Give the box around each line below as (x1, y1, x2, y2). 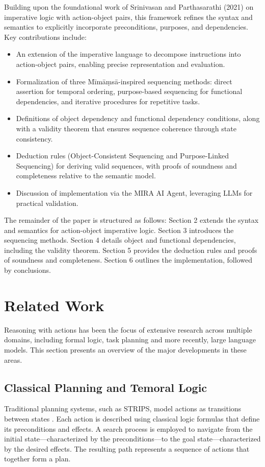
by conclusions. (4, 265, 51, 275)
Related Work (4, 294, 104, 315)
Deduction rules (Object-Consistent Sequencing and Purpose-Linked (16, 150, 229, 161)
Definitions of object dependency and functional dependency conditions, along (16, 113, 260, 124)
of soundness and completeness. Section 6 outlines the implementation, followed (4, 254, 252, 265)
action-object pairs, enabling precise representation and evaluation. (16, 58, 225, 69)
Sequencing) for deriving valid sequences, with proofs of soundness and (16, 160, 237, 171)
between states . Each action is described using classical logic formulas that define (4, 413, 260, 424)
